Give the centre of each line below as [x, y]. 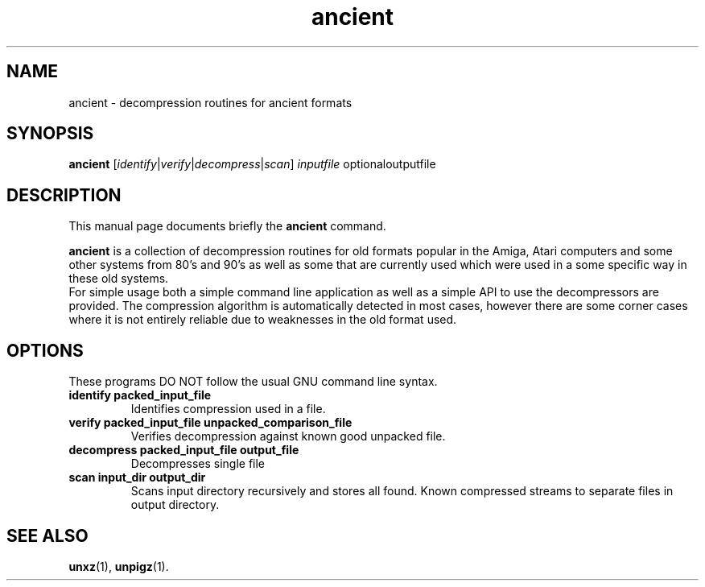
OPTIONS [45, 350]
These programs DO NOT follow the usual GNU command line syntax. [253, 382]
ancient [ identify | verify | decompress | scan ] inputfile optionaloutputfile [252, 164]
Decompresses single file [198, 464]
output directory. [175, 505]
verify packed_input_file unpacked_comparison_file [210, 423]
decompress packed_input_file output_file [184, 450]
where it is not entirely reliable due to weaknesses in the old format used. [263, 320]
